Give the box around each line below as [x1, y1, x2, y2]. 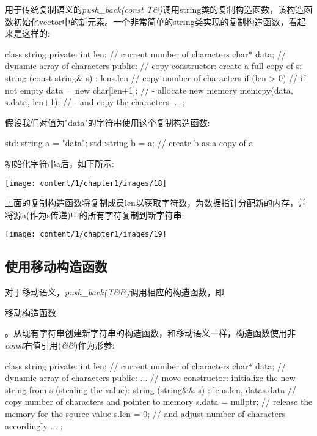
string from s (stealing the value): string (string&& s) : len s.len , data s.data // [5, 383, 296, 396]
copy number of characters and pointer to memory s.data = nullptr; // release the [5, 395, 313, 408]
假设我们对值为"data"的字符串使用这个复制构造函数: [5, 116, 210, 128]
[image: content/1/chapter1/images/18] [5, 179, 167, 188]
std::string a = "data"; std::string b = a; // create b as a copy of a [5, 136, 253, 149]
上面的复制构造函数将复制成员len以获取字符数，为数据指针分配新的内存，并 [5, 196, 307, 209]
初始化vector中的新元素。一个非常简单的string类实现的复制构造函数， [13, 15, 289, 28]
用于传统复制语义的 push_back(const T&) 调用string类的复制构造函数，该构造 [5, 3, 304, 15]
